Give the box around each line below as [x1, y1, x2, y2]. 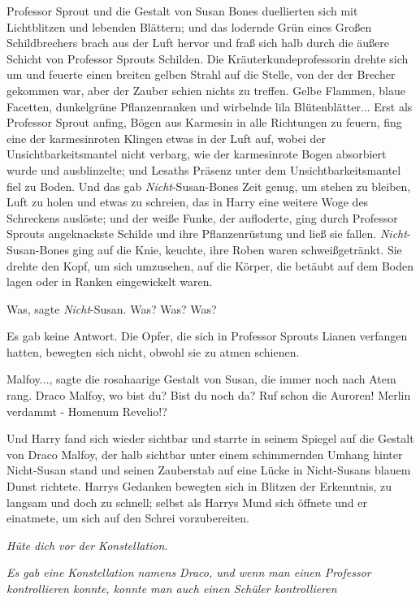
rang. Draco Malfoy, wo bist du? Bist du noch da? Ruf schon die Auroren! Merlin [6, 387, 411, 404]
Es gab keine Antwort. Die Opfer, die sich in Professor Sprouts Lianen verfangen [6, 327, 408, 344]
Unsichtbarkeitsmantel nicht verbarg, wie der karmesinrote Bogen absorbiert [6, 145, 387, 162]
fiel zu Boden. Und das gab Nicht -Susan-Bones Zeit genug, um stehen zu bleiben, [6, 177, 411, 194]
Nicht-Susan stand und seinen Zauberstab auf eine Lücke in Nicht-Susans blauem [6, 461, 411, 479]
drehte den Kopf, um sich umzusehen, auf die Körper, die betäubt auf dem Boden [6, 257, 414, 274]
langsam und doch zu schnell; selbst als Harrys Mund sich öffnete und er [6, 493, 367, 510]
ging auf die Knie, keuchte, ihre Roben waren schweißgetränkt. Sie [72, 240, 402, 258]
